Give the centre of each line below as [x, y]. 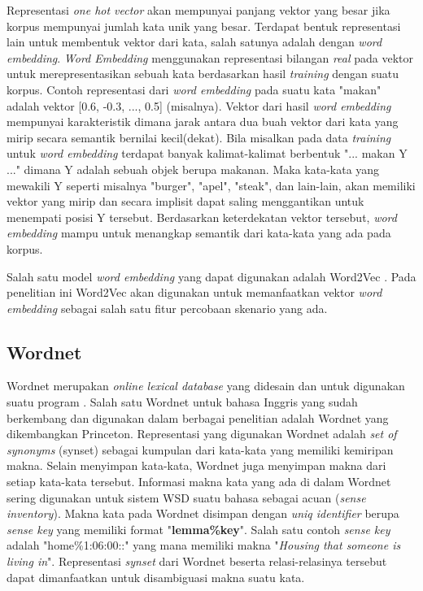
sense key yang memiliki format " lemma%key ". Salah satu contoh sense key [198, 529]
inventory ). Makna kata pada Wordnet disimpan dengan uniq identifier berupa [203, 513]
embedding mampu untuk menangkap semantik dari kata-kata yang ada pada [199, 233]
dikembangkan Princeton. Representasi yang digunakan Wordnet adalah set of [202, 434]
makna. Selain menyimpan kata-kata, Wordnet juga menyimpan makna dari [196, 465]
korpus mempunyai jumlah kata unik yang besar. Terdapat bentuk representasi [204, 26]
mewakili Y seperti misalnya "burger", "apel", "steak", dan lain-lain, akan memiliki [211, 185]
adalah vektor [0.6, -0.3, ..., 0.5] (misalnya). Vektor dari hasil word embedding [199, 105]
